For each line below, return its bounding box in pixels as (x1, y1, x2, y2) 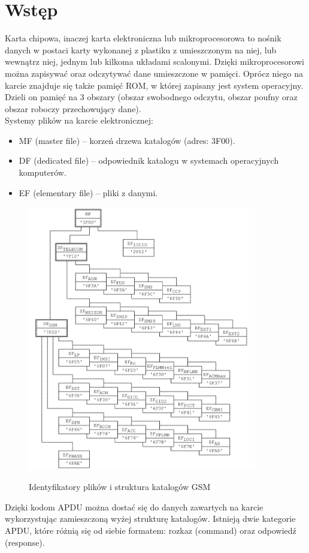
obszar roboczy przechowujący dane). (5, 102, 141, 115)
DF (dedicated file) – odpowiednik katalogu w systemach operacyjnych (19, 154, 279, 167)
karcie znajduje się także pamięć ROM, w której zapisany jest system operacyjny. (5, 79, 304, 91)
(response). (5, 536, 45, 548)
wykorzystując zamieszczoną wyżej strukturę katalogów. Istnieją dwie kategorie (5, 512, 296, 525)
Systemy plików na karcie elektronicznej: (5, 114, 153, 127)
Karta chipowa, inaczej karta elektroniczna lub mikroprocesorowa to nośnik (5, 32, 281, 44)
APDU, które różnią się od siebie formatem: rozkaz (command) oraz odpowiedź (5, 524, 296, 536)
